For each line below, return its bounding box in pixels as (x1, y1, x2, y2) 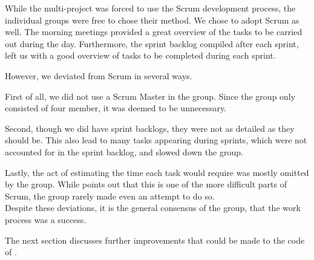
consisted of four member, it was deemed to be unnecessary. (5, 102, 227, 114)
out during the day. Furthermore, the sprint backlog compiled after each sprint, (5, 37, 299, 50)
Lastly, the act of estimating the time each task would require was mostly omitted (5, 166, 309, 178)
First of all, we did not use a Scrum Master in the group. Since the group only (5, 89, 296, 102)
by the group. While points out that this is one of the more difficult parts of (5, 178, 287, 190)
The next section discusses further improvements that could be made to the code (5, 233, 305, 246)
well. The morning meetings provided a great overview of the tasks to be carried (5, 25, 303, 38)
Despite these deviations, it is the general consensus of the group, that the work (5, 201, 301, 214)
